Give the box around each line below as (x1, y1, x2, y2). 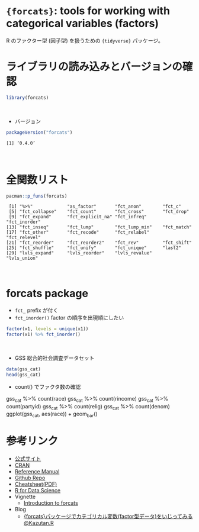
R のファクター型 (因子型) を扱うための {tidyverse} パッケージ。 (6, 37, 164, 44)
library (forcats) (6, 95, 49, 101)
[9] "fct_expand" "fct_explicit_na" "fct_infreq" (8, 214, 147, 220)
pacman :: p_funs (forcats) (6, 193, 68, 199)
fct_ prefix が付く (14, 307, 59, 314)
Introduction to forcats (23, 499, 78, 507)
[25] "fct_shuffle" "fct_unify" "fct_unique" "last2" (6, 245, 182, 251)
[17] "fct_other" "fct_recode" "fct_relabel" (6, 230, 150, 236)
